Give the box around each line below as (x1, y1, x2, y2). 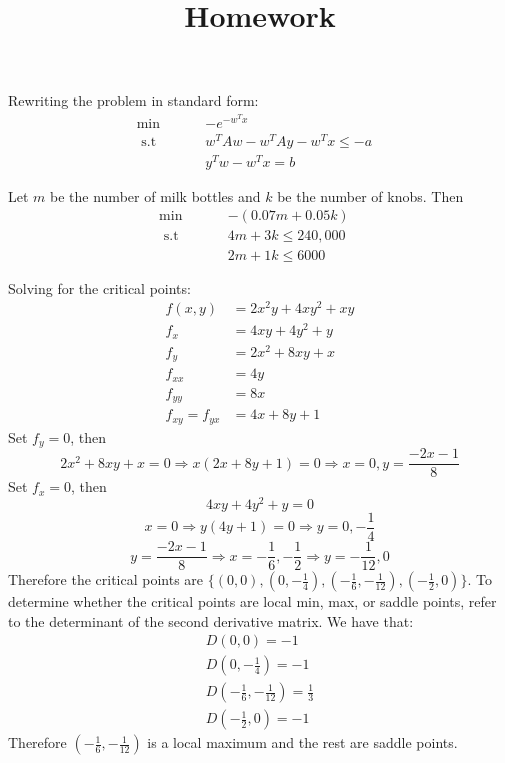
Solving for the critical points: (8, 277, 191, 298)
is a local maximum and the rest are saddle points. (147, 732, 458, 753)
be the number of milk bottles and (50, 185, 261, 206)
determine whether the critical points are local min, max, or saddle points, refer (8, 591, 497, 612)
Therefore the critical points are (8, 569, 204, 590)
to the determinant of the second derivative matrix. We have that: (8, 610, 414, 631)
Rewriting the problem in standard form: (8, 90, 259, 111)
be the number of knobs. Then (277, 185, 464, 206)
